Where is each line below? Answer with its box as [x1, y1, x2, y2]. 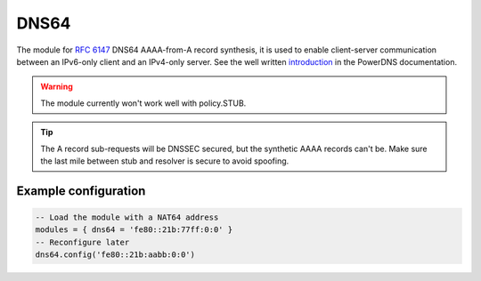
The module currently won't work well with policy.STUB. [40, 98, 247, 108]
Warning [40, 81, 73, 92]
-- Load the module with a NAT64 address [35, 212, 219, 222]
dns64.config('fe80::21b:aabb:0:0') [35, 250, 196, 260]
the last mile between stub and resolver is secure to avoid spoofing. [40, 156, 289, 166]
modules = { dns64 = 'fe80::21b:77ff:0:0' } [35, 225, 233, 235]
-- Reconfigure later [35, 237, 130, 247]
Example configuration [16, 183, 146, 198]
